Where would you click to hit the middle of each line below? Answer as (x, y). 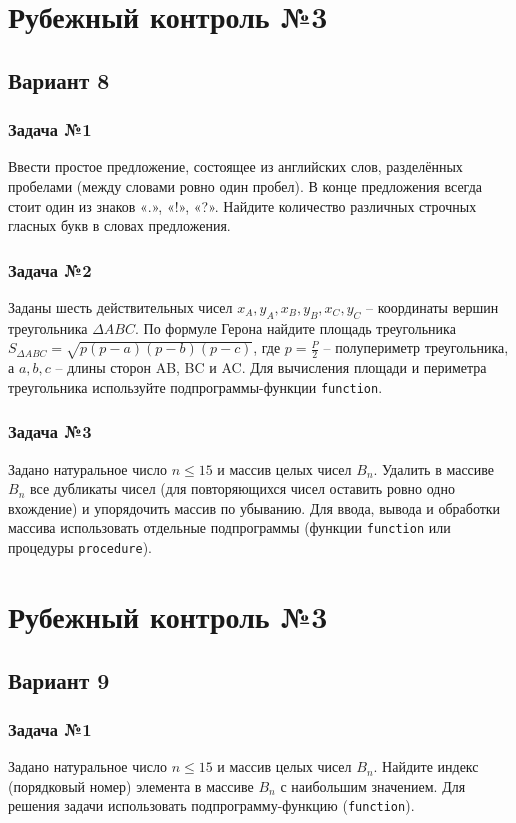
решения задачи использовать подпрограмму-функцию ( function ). (211, 805)
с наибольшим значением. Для (373, 785)
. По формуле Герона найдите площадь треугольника (295, 327)
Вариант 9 (59, 679)
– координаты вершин (432, 306)
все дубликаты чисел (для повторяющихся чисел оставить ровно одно (242, 488)
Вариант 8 (59, 79)
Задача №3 (50, 431)
